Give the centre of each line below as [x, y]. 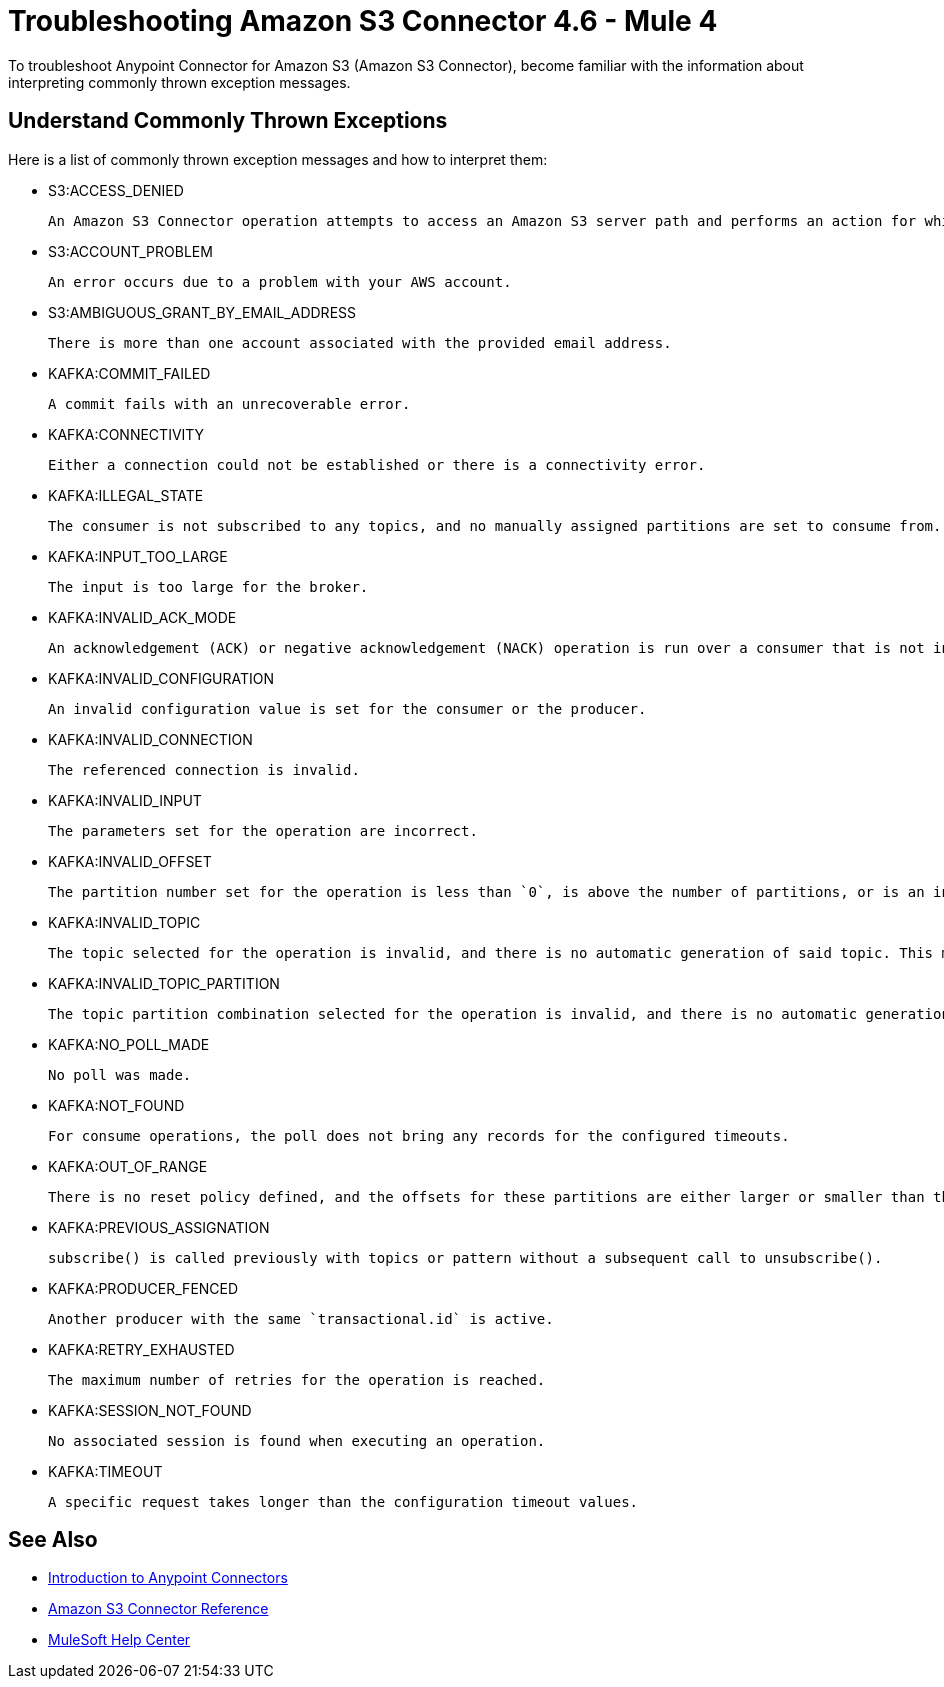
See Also [53, 1540]
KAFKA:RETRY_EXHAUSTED [141, 1349]
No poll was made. [120, 1074]
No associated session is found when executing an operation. [297, 1440]
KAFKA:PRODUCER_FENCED [143, 1288]
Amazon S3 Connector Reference [158, 1609]
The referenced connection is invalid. [204, 769]
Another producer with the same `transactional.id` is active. [301, 1318]
